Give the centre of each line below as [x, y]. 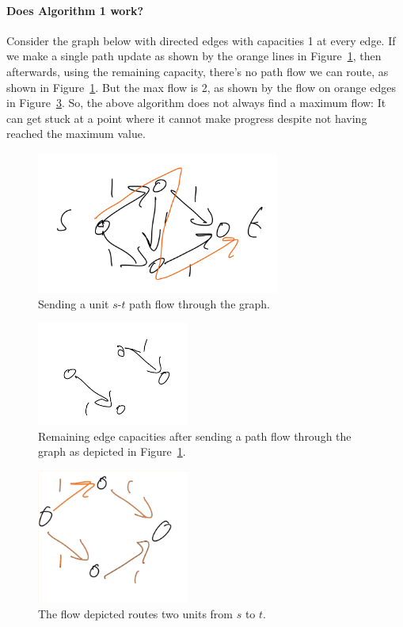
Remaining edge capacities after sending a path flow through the [195, 436]
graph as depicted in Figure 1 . [112, 451]
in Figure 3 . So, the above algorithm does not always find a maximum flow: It [196, 103]
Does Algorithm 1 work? [75, 10]
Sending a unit [74, 303]
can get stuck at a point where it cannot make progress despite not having [187, 118]
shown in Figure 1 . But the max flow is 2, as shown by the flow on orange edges [201, 87]
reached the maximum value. [76, 134]
